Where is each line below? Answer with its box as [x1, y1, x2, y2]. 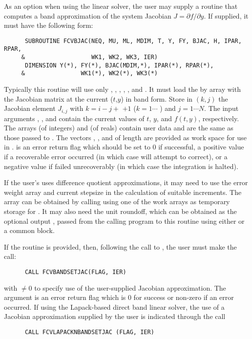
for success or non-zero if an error [133, 292, 234, 302]
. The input [204, 103, 239, 113]
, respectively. [198, 113, 239, 123]
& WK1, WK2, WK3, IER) [21, 54, 158, 61]
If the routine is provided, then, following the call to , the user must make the [4, 241, 237, 252]
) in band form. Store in [121, 93, 193, 104]
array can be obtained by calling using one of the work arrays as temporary [4, 196, 230, 207]
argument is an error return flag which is [4, 292, 126, 302]
